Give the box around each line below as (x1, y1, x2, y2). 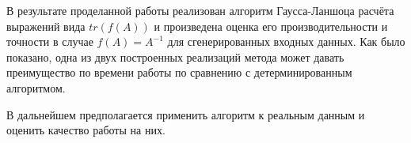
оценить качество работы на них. (6, 122, 166, 138)
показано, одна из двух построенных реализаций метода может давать (6, 48, 344, 65)
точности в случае (6, 33, 93, 50)
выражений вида (6, 17, 86, 34)
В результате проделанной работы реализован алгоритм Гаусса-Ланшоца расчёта (6, 2, 394, 18)
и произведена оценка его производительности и (154, 17, 388, 34)
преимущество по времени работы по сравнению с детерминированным (6, 64, 352, 81)
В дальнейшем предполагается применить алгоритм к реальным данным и (6, 106, 365, 122)
